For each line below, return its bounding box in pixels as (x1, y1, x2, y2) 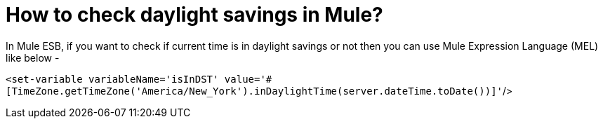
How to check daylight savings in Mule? (6, 3, 383, 27)
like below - (6, 51, 60, 64)
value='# (224, 73, 272, 85)
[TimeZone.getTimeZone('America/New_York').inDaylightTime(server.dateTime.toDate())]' (6, 85, 503, 97)
